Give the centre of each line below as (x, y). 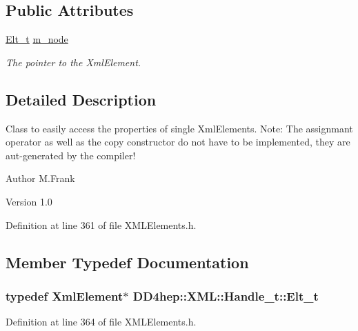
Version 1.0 (29, 201)
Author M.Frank (40, 178)
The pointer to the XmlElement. (73, 62)
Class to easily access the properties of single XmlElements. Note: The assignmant (179, 128)
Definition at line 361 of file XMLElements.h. (101, 224)
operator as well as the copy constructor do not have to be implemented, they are (178, 142)
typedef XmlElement (64, 295)
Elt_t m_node (37, 39)
